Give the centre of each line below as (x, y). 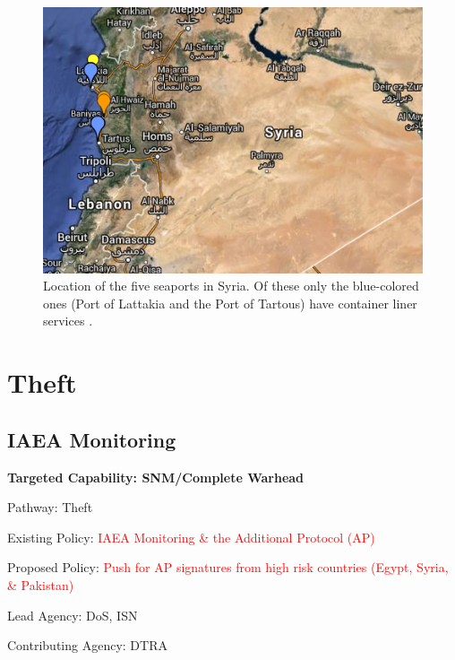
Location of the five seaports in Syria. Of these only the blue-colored (231, 286)
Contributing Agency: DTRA (87, 645)
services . (68, 321)
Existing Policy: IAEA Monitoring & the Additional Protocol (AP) (191, 537)
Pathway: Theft (50, 507)
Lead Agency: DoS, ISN (73, 615)
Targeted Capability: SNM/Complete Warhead (156, 477)
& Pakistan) (41, 585)
